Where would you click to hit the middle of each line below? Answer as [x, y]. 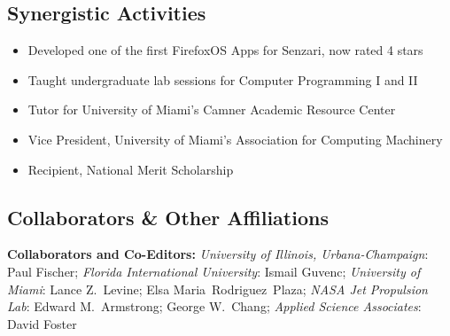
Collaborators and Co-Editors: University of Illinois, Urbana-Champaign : [218, 254]
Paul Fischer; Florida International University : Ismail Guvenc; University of [214, 271]
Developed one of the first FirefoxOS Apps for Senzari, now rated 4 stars [225, 50]
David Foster [42, 323]
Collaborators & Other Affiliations [168, 217]
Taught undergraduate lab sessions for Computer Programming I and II [223, 79]
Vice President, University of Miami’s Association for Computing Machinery [235, 139]
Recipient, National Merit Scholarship [131, 169]
